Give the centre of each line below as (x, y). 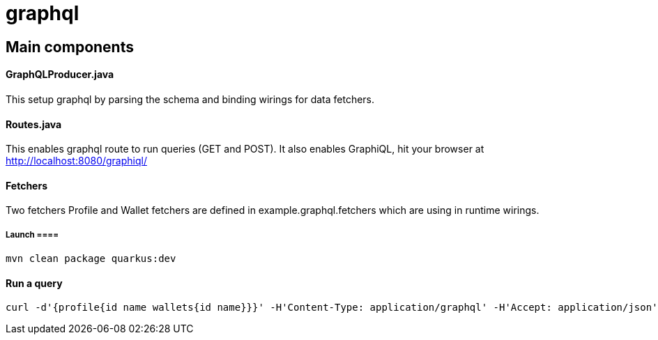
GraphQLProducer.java (60, 75)
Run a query (34, 283)
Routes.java (34, 124)
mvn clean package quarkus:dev (91, 259)
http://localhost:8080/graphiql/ (76, 161)
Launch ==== (32, 234)
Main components (70, 47)
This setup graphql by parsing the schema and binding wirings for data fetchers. (190, 99)
